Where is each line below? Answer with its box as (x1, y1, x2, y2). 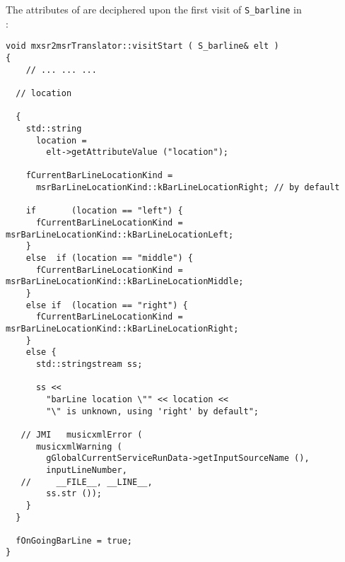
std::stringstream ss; (35, 358, 143, 369)
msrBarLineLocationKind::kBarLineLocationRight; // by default (35, 182, 340, 193)
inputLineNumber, (46, 464, 127, 475)
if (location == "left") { (25, 206, 183, 216)
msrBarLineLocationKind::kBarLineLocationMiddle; (6, 276, 244, 287)
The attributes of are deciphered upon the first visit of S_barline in (6, 2, 302, 16)
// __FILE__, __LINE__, (21, 476, 153, 487)
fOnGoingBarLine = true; (16, 535, 132, 546)
